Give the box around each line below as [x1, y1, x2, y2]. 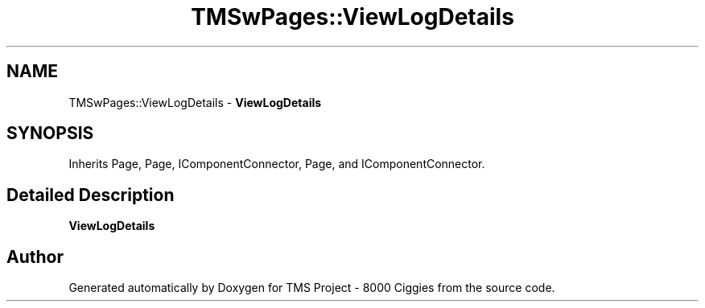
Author [6, 246, 64, 267]
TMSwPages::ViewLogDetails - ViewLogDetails [68, 95, 322, 109]
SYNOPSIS [6, 123, 94, 144]
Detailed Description [6, 184, 175, 205]
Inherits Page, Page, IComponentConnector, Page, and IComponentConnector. [68, 157, 485, 171]
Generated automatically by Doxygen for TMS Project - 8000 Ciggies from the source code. [68, 281, 555, 295]
